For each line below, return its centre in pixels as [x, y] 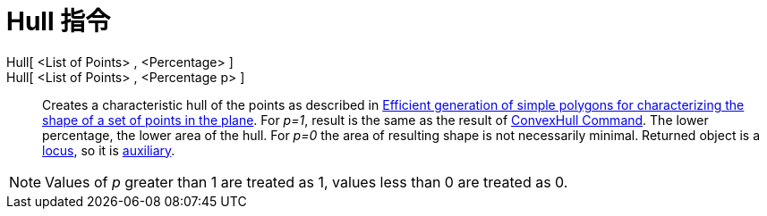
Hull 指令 [59, 21]
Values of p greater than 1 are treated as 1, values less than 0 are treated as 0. [307, 182]
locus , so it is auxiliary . [109, 150]
